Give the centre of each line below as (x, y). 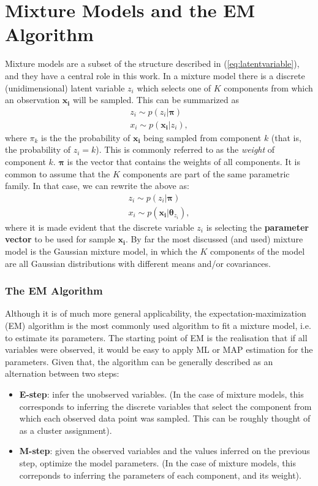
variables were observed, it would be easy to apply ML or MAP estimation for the (159, 349)
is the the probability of (86, 137)
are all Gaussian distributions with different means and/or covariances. (138, 263)
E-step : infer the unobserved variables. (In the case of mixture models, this (161, 394)
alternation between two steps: (62, 373)
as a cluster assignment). (66, 430)
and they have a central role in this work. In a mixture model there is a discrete (155, 75)
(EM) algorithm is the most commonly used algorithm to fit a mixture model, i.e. (158, 325)
